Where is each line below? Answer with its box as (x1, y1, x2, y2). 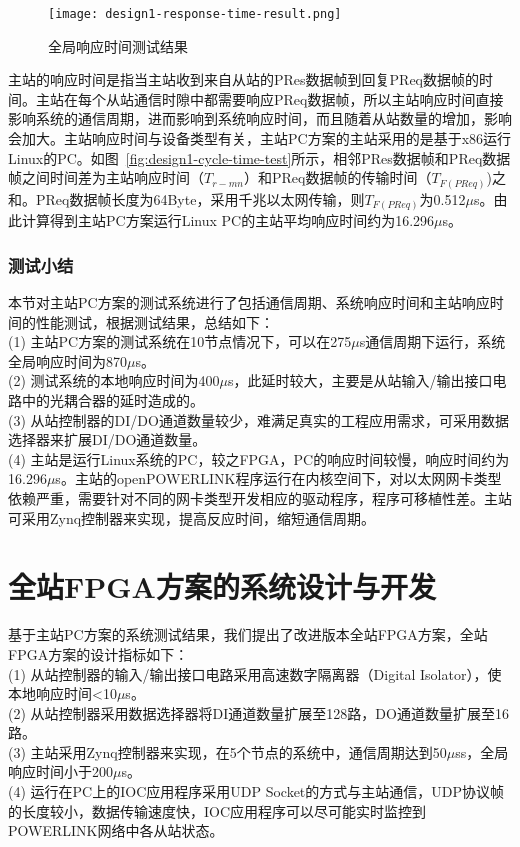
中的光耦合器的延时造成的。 (21, 390, 204, 411)
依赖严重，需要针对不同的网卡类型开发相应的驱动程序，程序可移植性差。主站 (8, 488, 512, 508)
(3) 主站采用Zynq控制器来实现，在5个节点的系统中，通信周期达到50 (8, 741, 447, 762)
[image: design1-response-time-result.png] (48, 7, 342, 21)
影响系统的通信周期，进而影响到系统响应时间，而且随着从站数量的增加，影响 (8, 108, 512, 129)
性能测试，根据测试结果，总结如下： (35, 311, 274, 332)
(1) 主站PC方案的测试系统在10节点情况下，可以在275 (8, 331, 352, 352)
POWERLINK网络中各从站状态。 (8, 820, 224, 841)
